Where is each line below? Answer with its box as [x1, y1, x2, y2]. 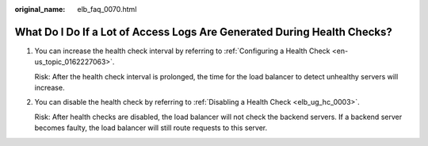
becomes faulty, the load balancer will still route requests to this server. [34, 123, 268, 133]
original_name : [14, 5, 66, 13]
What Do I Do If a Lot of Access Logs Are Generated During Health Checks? [14, 25, 392, 39]
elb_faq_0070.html [77, 5, 137, 13]
